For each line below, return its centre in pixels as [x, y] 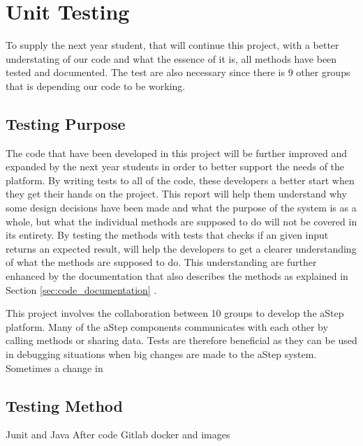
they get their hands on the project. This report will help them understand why [176, 194]
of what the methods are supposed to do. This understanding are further [161, 262]
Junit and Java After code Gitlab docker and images [118, 434]
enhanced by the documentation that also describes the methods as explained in [177, 276]
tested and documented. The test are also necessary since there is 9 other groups [178, 72]
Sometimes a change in [54, 367]
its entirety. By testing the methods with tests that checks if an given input [167, 235]
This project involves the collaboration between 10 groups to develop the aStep [175, 313]
